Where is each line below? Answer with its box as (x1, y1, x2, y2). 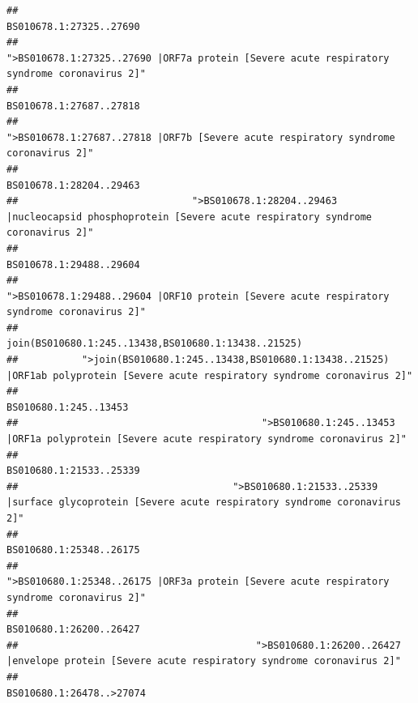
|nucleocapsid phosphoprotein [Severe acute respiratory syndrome (6, 211, 373, 223)
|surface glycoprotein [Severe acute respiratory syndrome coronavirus (6, 496, 401, 509)
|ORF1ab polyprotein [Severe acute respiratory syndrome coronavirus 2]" (6, 369, 413, 381)
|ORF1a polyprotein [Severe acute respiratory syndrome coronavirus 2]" (6, 433, 407, 445)
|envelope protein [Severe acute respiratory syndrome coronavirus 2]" (6, 655, 401, 667)
